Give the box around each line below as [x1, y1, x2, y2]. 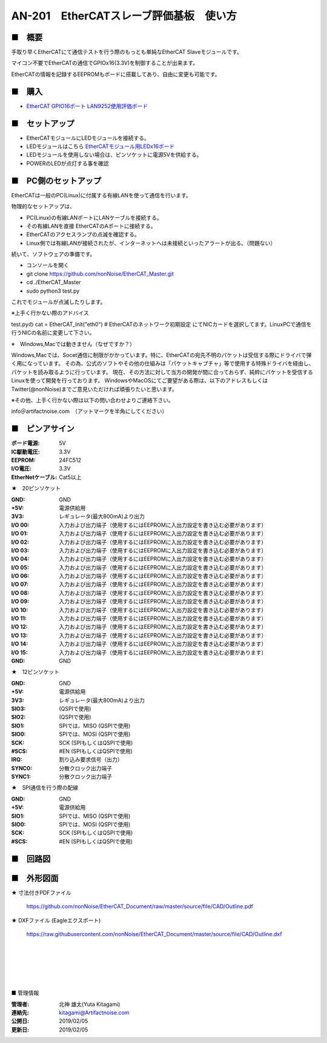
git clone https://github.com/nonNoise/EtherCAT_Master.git [26, 270, 174, 277]
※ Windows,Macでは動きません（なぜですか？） [11, 340, 136, 347]
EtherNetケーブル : [11, 474, 58, 481]
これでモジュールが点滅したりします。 [11, 298, 106, 306]
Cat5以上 [59, 474, 82, 481]
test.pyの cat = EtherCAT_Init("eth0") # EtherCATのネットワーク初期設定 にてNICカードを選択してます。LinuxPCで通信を [11, 321, 312, 328]
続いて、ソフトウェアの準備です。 [11, 251, 96, 258]
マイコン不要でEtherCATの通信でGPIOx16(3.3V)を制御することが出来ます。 [11, 59, 199, 67]
